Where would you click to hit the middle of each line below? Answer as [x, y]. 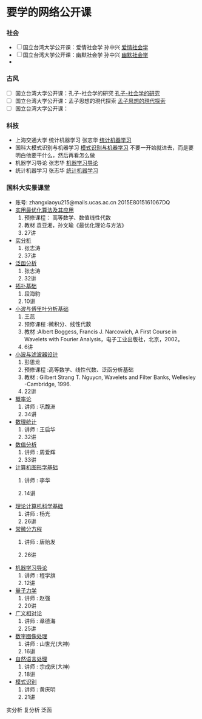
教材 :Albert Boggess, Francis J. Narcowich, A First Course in [100, 332]
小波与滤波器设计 [36, 354]
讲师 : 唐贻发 [40, 541]
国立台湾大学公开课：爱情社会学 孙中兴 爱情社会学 [86, 47]
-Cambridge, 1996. [48, 384]
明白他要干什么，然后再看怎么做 [55, 155]
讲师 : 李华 [37, 480]
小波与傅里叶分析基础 [42, 308]
